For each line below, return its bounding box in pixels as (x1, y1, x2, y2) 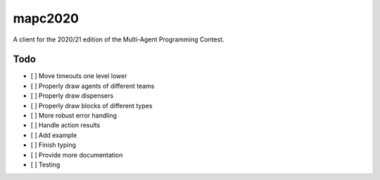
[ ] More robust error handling (30, 111, 118, 120)
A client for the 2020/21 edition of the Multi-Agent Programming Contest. (13, 35, 224, 44)
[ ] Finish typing (30, 141, 77, 149)
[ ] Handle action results (30, 121, 101, 129)
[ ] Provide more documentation (30, 150, 123, 159)
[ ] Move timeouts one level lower (30, 72, 127, 80)
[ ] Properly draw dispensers (30, 91, 114, 100)
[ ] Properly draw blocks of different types (30, 101, 153, 110)
